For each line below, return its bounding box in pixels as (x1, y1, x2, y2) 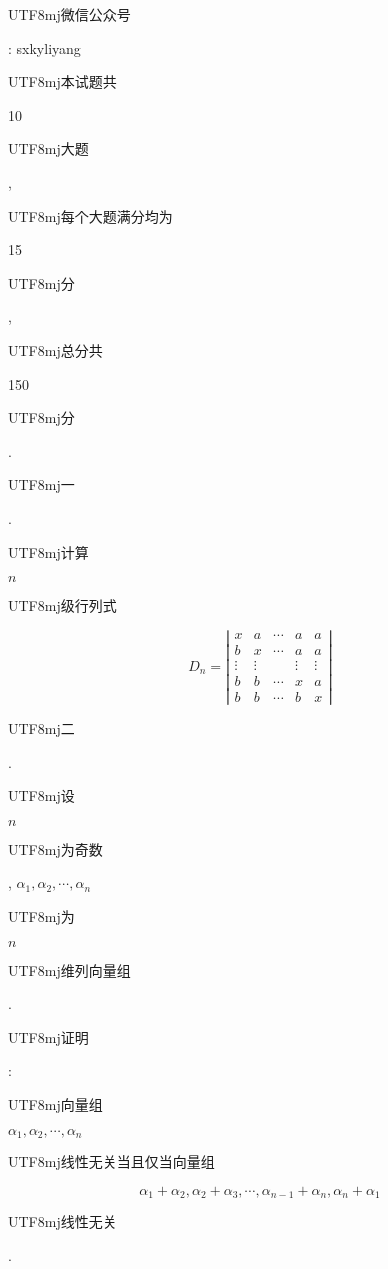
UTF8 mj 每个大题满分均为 (8, 205, 173, 226)
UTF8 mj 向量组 (8, 1093, 103, 1114)
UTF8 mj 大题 (8, 138, 89, 159)
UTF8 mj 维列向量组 (8, 959, 131, 980)
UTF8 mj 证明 (8, 1026, 89, 1047)
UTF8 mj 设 (8, 785, 75, 806)
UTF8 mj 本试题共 (8, 71, 117, 92)
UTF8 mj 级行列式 (8, 595, 117, 616)
